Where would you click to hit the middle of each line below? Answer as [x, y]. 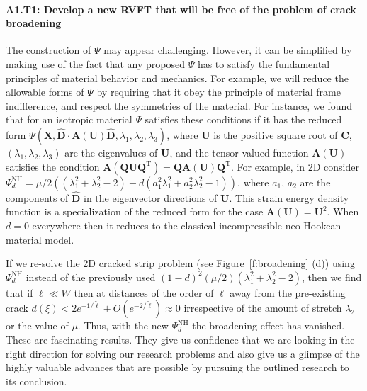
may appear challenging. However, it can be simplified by [228, 50]
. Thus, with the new [123, 325]
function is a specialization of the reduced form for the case [135, 211]
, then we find [332, 277]
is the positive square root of [276, 134]
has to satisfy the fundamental [264, 63]
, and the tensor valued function [239, 152]
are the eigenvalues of [111, 152]
